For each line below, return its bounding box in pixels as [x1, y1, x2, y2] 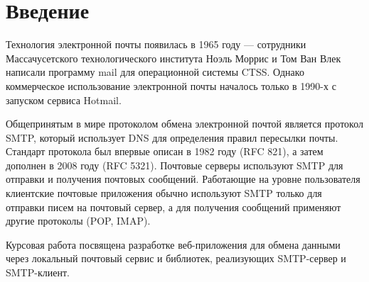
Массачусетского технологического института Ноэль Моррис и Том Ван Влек [6, 50, 341, 65]
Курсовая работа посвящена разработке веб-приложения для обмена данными [6, 237, 341, 252]
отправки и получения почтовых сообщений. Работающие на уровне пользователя [6, 171, 360, 186]
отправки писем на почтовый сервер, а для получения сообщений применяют [6, 199, 341, 214]
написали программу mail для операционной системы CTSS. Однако [6, 64, 304, 79]
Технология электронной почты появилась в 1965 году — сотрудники [6, 37, 306, 52]
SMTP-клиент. [6, 265, 70, 280]
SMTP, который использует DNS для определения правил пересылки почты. [6, 130, 338, 145]
